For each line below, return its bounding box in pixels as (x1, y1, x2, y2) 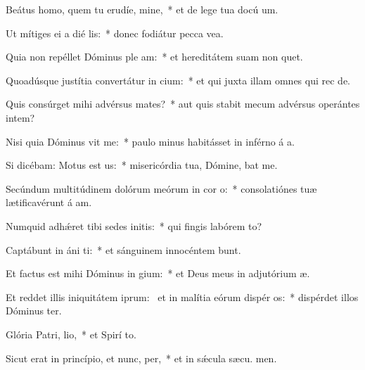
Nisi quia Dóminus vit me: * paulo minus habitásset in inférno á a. (6, 134, 295, 148)
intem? (6, 110, 35, 125)
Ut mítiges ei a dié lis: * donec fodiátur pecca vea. (6, 25, 224, 40)
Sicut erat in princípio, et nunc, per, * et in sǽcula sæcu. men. (6, 350, 277, 365)
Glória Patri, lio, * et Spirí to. (6, 326, 136, 341)
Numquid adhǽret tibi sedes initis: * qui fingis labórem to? (6, 218, 262, 233)
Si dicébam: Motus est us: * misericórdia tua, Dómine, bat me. (6, 158, 278, 172)
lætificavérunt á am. (6, 195, 92, 210)
